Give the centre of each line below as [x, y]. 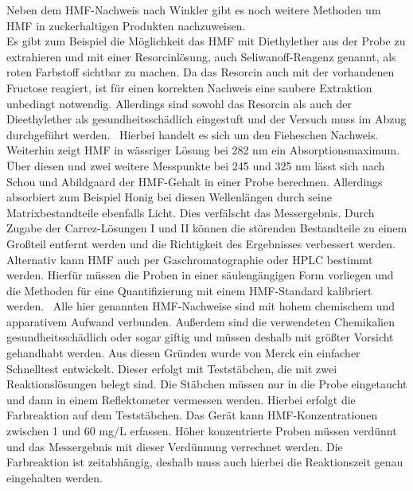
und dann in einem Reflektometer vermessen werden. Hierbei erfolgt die [181, 399]
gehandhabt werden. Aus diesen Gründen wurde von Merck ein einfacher [183, 353]
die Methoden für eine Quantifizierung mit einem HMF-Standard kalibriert [189, 290]
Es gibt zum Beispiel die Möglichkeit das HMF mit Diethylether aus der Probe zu [206, 41]
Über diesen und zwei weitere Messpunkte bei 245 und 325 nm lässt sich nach [196, 165]
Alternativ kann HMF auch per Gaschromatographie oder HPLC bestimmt [190, 259]
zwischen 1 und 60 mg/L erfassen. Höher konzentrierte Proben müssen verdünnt [202, 431]
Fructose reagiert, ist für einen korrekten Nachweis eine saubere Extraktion [189, 87]
